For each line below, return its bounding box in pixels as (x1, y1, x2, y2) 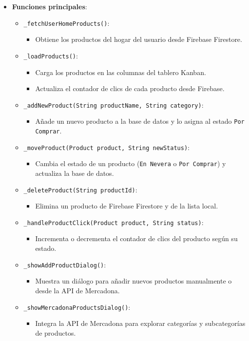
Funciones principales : (12, 1, 87, 11)
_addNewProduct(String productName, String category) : (23, 99, 204, 110)
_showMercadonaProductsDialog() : (23, 302, 131, 312)
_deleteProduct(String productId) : (23, 184, 137, 194)
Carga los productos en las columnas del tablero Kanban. (35, 67, 206, 77)
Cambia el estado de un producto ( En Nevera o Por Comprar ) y (35, 158, 226, 169)
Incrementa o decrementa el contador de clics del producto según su (35, 233, 238, 244)
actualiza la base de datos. (35, 168, 114, 178)
